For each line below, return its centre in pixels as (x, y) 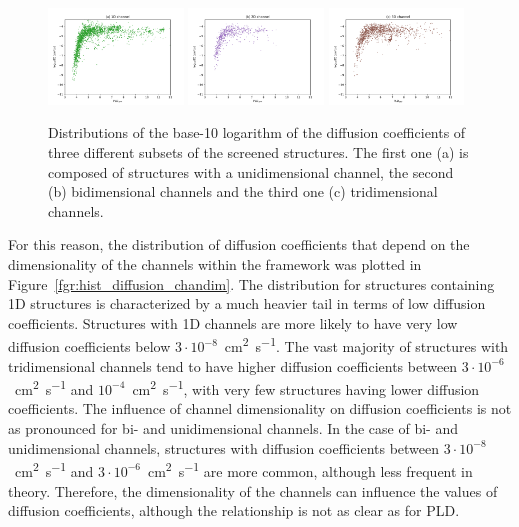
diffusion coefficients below (89, 346)
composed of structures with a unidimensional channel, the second (251, 171)
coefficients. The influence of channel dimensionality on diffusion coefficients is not (260, 408)
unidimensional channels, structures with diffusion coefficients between (224, 447)
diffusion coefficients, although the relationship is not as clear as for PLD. (234, 510)
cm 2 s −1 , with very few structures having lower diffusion (306, 387)
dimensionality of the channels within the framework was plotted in (215, 264)
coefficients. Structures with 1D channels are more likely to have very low (233, 322)
